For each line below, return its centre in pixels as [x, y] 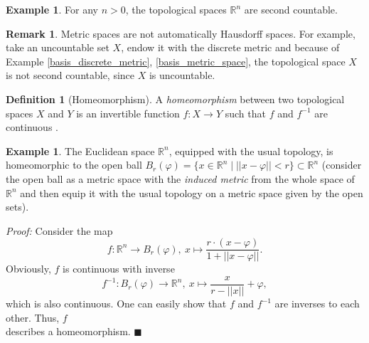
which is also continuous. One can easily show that [116, 304]
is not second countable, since [70, 75]
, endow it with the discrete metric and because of [230, 47]
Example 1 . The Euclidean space [80, 151]
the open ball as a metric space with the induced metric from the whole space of [180, 178]
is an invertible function [128, 113]
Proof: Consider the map [59, 230]
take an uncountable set [58, 47]
